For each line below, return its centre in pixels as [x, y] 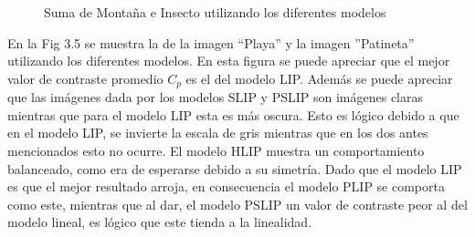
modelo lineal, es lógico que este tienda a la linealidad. [160, 222]
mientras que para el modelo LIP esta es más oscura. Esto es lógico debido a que [233, 114]
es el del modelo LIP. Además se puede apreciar [319, 78]
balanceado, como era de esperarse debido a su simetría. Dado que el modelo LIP [235, 168]
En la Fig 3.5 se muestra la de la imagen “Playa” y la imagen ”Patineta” [211, 42]
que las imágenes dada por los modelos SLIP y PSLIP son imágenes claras [215, 97]
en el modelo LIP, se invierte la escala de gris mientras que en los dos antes [218, 133]
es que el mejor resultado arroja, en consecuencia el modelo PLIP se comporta [226, 186]
